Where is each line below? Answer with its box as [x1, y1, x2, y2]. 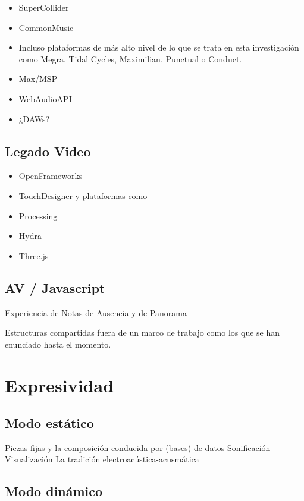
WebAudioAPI [18, 92, 72, 105]
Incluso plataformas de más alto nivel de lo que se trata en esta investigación [18, 41, 299, 53]
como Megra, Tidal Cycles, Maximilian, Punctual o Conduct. [18, 52, 242, 65]
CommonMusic [18, 21, 74, 33]
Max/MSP [18, 73, 58, 85]
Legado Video [5, 141, 91, 160]
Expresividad [5, 373, 114, 397]
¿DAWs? [18, 112, 50, 125]
